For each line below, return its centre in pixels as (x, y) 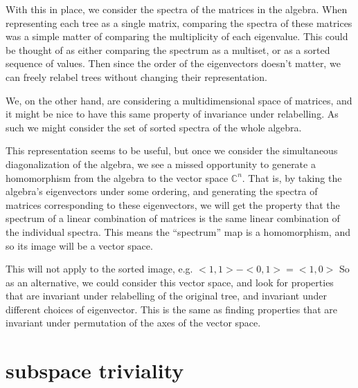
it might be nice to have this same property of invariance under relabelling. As (172, 114)
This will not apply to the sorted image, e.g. (99, 269)
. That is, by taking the (292, 177)
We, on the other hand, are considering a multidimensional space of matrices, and (179, 100)
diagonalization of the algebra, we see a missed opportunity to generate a (161, 164)
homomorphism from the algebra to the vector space (117, 177)
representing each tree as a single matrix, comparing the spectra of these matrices (179, 22)
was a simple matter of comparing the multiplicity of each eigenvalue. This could (177, 36)
